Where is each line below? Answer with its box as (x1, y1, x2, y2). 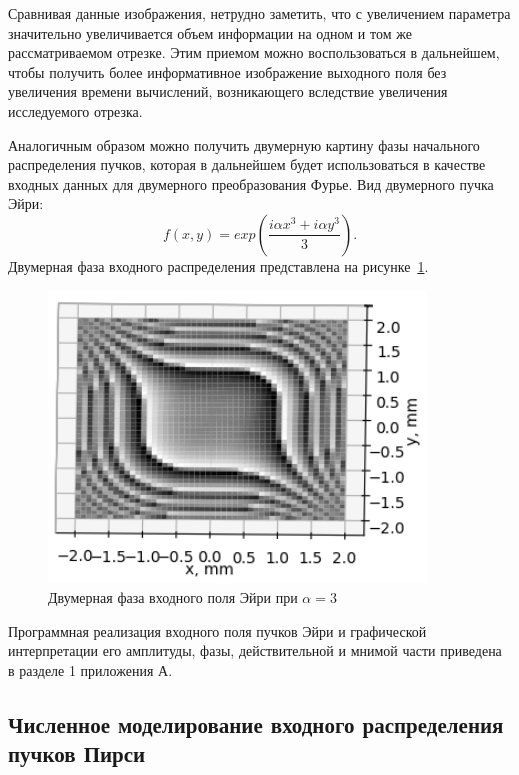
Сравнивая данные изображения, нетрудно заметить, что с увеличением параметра (8, 3, 511, 23)
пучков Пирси (8, 738, 146, 769)
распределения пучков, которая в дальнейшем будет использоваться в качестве (8, 154, 486, 175)
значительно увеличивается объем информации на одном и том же (8, 22, 412, 43)
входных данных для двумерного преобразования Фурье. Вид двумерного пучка (8, 173, 494, 194)
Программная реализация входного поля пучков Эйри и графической (8, 620, 427, 641)
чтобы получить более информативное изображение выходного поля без (8, 61, 447, 82)
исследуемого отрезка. (8, 100, 143, 121)
